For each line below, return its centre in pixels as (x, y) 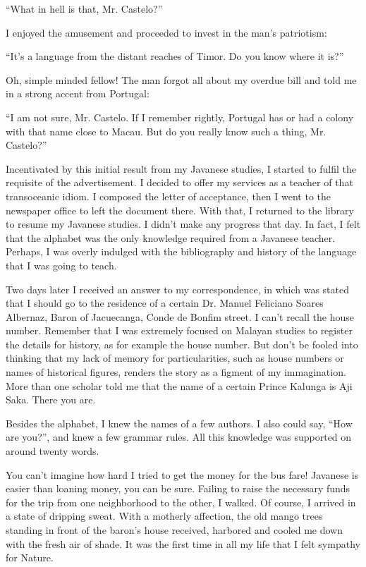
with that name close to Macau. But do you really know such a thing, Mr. (166, 131)
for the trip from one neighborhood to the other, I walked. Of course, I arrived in (181, 502)
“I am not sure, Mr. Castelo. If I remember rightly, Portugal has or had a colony (180, 117)
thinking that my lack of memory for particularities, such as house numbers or (175, 358)
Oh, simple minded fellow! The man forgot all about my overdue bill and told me (181, 79)
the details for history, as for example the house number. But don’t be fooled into (182, 344)
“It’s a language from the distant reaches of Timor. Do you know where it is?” (175, 56)
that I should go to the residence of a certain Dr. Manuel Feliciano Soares (165, 303)
